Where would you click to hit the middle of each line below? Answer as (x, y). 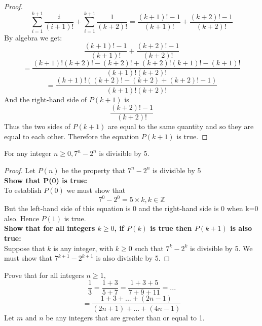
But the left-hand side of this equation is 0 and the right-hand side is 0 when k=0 (131, 208)
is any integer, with (83, 248)
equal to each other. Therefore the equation (72, 136)
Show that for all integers (50, 228)
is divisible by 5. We (221, 248)
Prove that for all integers (44, 275)
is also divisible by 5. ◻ (133, 258)
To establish (23, 190)
